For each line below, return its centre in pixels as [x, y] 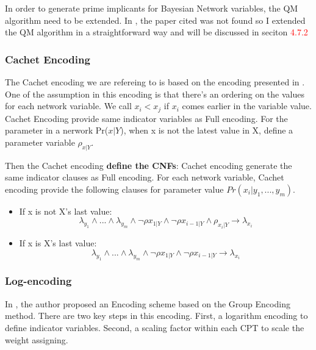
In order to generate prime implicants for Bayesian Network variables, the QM [152, 8]
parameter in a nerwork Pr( [57, 130]
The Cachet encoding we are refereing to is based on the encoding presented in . [155, 82]
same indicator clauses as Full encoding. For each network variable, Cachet [145, 177]
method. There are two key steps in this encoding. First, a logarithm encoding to [156, 316]
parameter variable [40, 142]
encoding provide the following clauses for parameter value [114, 189]
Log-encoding [38, 281]
